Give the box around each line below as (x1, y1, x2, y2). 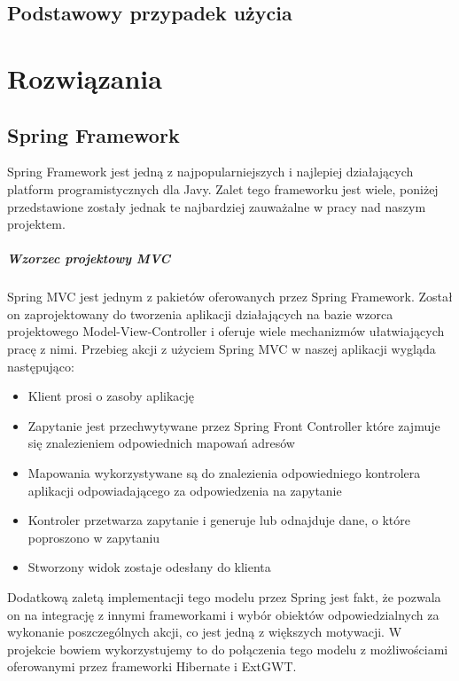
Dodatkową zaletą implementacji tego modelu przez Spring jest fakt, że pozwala (7, 588, 441, 607)
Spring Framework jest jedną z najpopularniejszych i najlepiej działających (7, 162, 414, 181)
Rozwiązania (7, 59, 162, 96)
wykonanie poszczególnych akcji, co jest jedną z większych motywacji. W (7, 622, 402, 641)
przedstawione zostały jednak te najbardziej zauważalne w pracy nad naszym (7, 197, 426, 215)
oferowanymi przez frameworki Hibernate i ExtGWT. (7, 657, 297, 676)
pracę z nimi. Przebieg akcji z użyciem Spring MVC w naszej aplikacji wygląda (7, 340, 436, 358)
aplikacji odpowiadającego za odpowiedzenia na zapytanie (27, 481, 342, 499)
